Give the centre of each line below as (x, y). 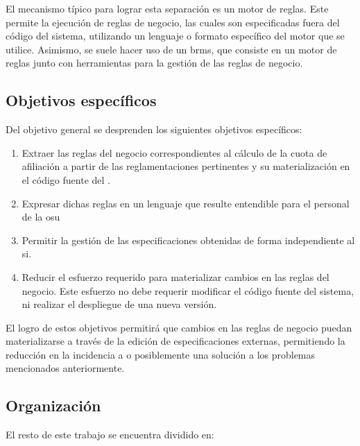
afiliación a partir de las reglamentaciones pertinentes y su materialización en (186, 166)
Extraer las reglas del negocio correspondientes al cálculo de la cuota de (174, 152)
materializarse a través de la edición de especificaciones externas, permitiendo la (175, 341)
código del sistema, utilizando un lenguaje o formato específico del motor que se (175, 36)
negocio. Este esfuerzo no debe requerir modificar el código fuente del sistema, (188, 290)
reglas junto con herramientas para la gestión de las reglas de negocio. (154, 63)
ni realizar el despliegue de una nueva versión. (119, 304)
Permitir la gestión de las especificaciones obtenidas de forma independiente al (188, 240)
